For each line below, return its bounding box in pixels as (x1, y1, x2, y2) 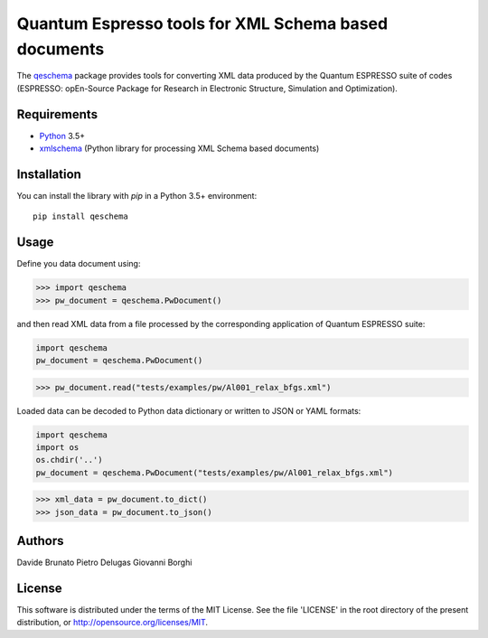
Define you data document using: (16, 258, 141, 269)
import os (35, 442, 80, 452)
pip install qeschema (33, 211, 128, 221)
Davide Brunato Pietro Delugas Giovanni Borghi (16, 557, 192, 568)
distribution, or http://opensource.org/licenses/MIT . (16, 617, 208, 628)
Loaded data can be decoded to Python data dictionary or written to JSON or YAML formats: (16, 405, 361, 416)
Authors (16, 533, 64, 549)
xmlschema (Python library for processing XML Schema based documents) (39, 143, 320, 154)
